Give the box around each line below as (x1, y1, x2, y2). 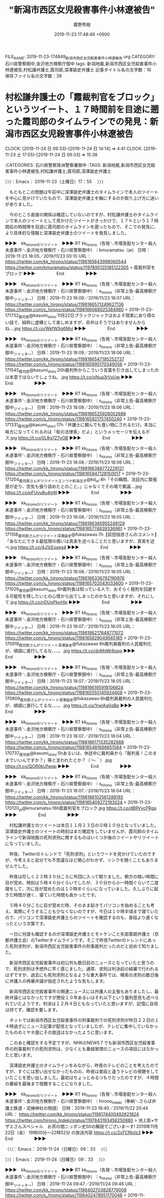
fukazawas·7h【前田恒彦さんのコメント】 (75, 531, 157, 537)
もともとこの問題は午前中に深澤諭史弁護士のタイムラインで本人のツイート (9, 189, 159, 195)
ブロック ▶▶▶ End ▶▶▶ (5, 271, 98, 277)
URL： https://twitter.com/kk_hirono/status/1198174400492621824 (5, 1111, 139, 1117)
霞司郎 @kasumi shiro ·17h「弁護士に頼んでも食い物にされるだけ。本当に (18, 422, 157, 429)
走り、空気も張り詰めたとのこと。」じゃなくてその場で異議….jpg (13, 483, 143, 489)
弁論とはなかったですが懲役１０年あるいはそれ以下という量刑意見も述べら (9, 995, 159, 1001)
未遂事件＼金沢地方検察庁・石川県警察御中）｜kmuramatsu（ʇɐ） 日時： (5, 247, 150, 253)
